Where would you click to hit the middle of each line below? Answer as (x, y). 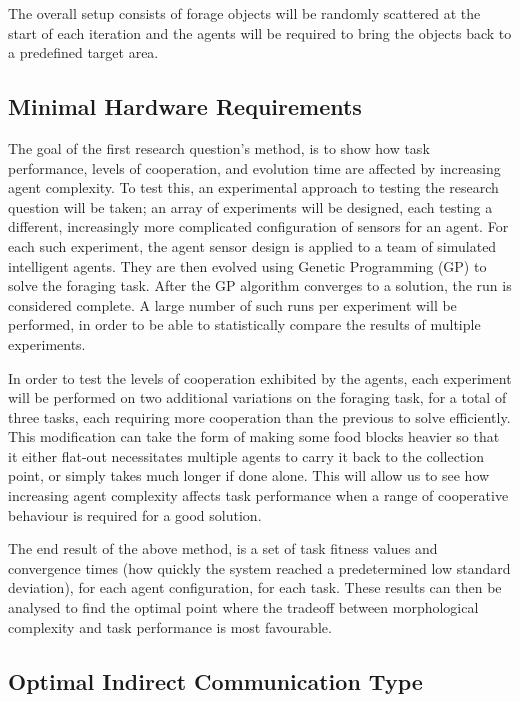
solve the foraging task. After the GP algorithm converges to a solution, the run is (260, 285)
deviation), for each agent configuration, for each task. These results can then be (255, 587)
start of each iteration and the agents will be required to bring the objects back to (260, 32)
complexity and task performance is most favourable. (170, 626)
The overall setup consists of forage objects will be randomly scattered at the (244, 13)
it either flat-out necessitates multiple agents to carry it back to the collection (246, 455)
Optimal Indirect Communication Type (215, 680)
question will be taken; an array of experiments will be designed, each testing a (250, 206)
